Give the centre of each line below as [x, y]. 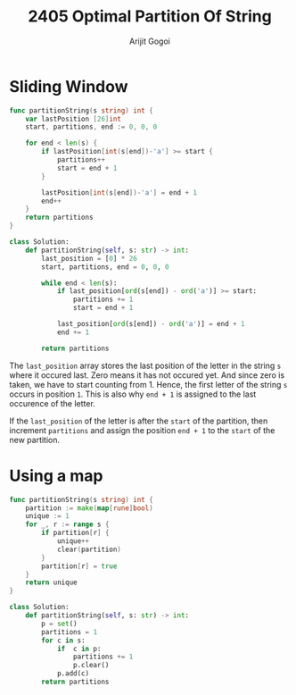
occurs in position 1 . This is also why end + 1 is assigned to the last [133, 394]
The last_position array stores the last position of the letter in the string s [145, 365]
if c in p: [79, 649]
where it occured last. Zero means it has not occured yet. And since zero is [147, 375]
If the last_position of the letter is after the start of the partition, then [139, 421]
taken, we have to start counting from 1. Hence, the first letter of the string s [148, 384]
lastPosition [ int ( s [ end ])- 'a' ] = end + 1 [119, 193]
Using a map [56, 476]
